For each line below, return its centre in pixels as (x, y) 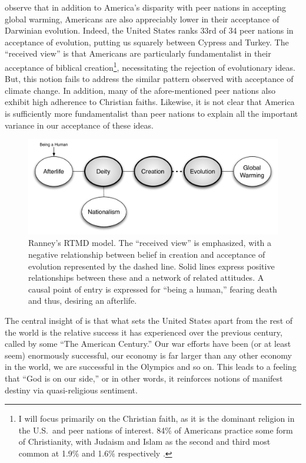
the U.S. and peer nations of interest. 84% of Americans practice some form (156, 430)
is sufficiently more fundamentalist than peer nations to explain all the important (152, 113)
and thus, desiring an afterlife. (83, 301)
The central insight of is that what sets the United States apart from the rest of (149, 320)
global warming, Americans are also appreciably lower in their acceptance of (142, 19)
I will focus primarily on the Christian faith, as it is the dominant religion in (157, 418)
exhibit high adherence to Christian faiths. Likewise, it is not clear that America (150, 102)
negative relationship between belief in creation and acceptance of (147, 255)
